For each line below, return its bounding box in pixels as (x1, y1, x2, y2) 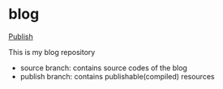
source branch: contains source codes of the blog (19, 62, 188, 73)
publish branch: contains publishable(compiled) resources (19, 71, 215, 81)
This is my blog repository (8, 47, 96, 57)
